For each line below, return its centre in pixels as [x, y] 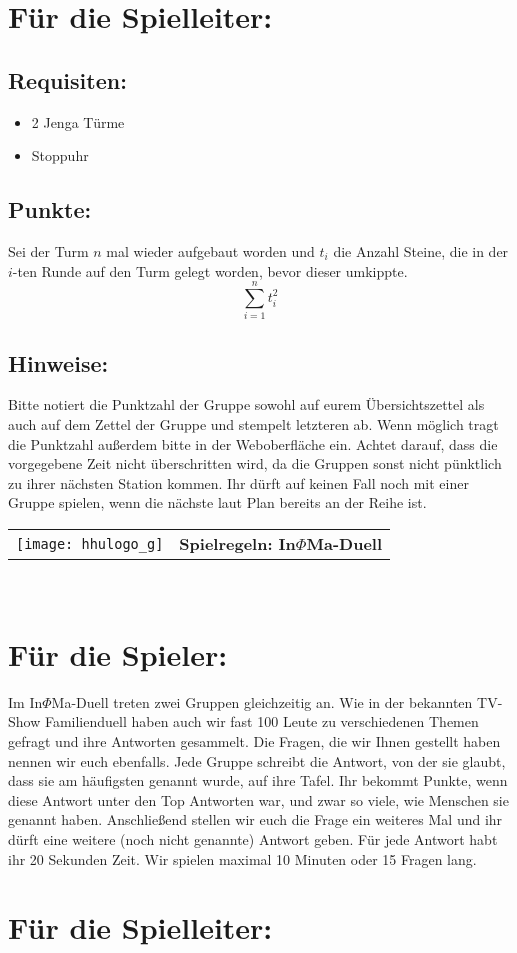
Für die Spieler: [118, 653]
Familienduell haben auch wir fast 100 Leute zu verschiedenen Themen [261, 721]
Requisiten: [67, 79]
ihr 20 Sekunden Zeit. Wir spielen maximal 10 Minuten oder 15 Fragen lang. [242, 858]
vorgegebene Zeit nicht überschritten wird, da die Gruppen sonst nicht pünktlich [255, 463]
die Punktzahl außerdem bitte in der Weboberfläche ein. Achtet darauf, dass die [253, 443]
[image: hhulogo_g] [90, 543]
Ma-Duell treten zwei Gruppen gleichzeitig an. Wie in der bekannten [262, 701]
